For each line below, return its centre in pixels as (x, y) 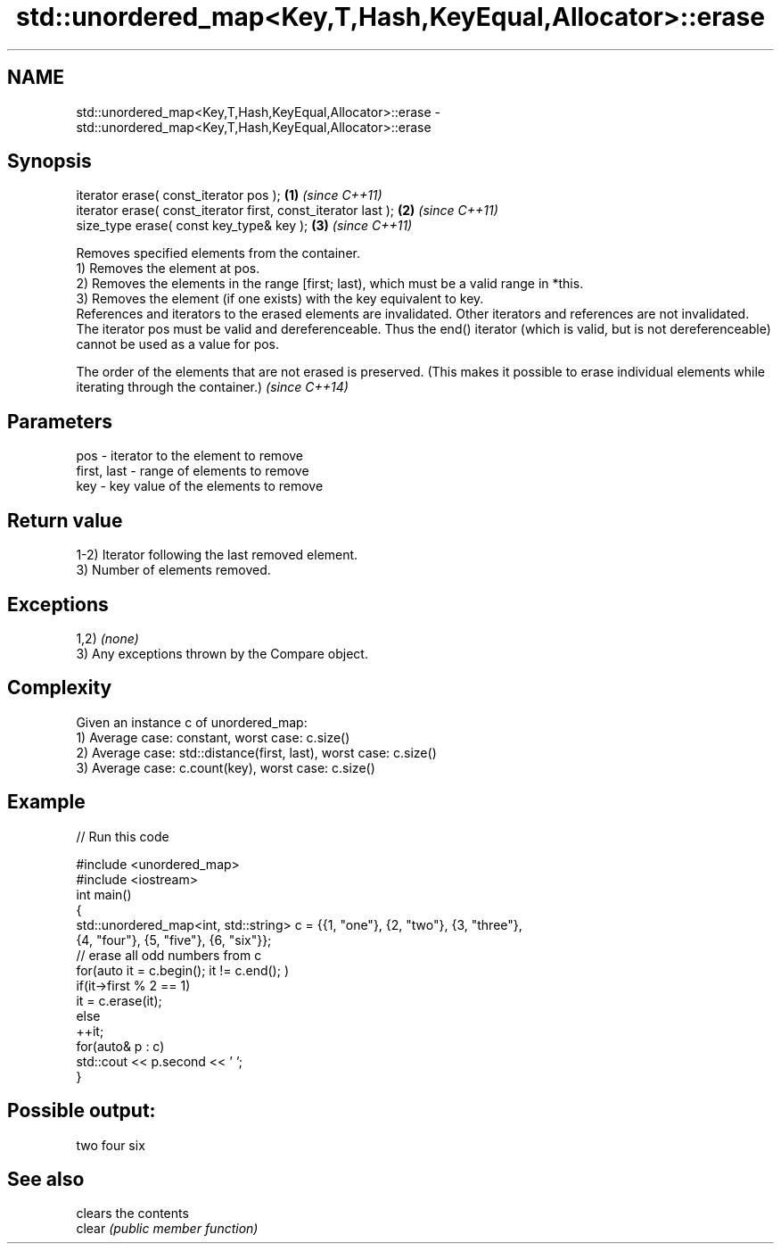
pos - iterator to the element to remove (190, 456)
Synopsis (49, 162)
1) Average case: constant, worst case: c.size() (213, 737)
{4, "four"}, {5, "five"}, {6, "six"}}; (174, 940)
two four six (111, 1145)
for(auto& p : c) (120, 1046)
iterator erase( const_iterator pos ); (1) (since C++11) (229, 195)
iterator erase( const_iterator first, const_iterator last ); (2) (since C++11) (287, 211)
